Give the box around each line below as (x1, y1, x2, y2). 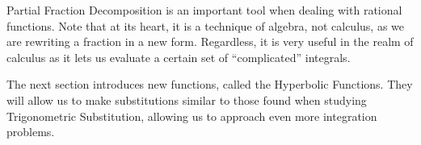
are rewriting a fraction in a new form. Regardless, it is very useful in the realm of (6, 33, 414, 50)
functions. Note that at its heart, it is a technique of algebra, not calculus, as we (6, 17, 405, 34)
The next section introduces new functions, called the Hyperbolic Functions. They (6, 76, 413, 93)
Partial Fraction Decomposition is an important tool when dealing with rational (6, 2, 402, 18)
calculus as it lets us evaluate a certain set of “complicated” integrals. (6, 48, 351, 65)
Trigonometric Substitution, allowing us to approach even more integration (6, 107, 377, 124)
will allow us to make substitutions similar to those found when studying (6, 91, 367, 108)
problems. (6, 123, 55, 140)
